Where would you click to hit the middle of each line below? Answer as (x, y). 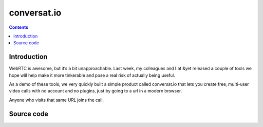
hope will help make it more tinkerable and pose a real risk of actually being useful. (92, 75)
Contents (19, 27)
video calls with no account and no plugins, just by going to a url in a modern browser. (95, 91)
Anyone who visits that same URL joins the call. (56, 100)
